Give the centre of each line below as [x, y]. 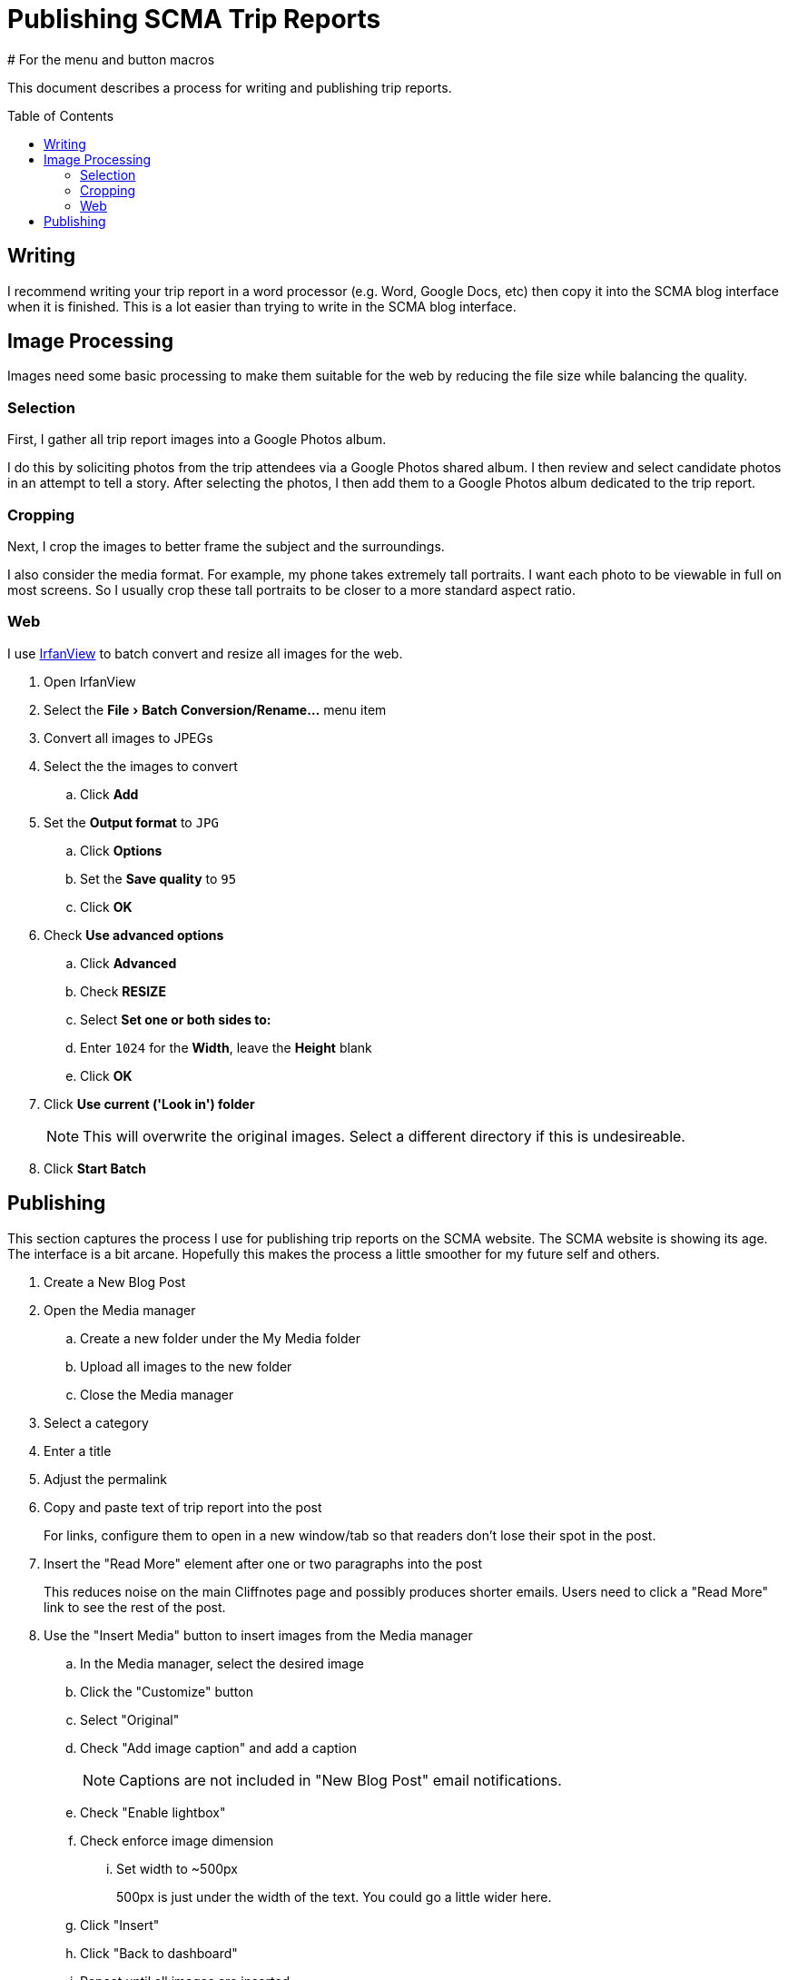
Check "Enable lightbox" [153, 1812]
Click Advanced [128, 963]
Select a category [96, 1422]
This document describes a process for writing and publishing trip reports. [230, 87]
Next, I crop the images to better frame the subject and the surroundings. [226, 546]
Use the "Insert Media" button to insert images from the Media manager [258, 1635]
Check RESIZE [123, 991]
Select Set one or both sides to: [176, 1019]
